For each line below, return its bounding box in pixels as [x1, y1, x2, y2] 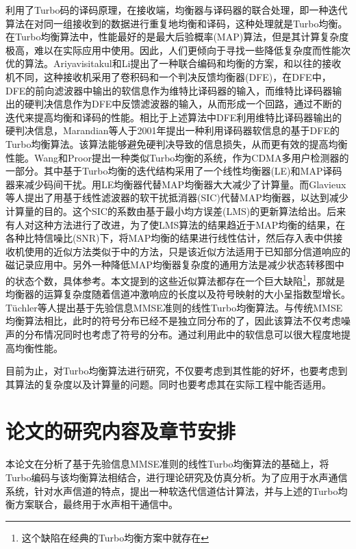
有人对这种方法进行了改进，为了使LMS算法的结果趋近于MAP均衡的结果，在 [5, 217, 346, 231]
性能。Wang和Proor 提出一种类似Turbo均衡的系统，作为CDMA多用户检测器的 [5, 150, 349, 164]
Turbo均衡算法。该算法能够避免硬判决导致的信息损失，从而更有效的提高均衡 [5, 136, 348, 151]
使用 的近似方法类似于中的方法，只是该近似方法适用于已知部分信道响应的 [24, 244, 351, 258]
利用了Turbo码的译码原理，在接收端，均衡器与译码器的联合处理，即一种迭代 [5, 3, 348, 16]
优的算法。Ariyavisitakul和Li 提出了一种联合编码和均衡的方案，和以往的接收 [5, 56, 342, 71]
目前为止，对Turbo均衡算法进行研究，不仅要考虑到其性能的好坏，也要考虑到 [5, 363, 348, 378]
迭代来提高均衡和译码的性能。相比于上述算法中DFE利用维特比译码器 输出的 [5, 110, 342, 124]
